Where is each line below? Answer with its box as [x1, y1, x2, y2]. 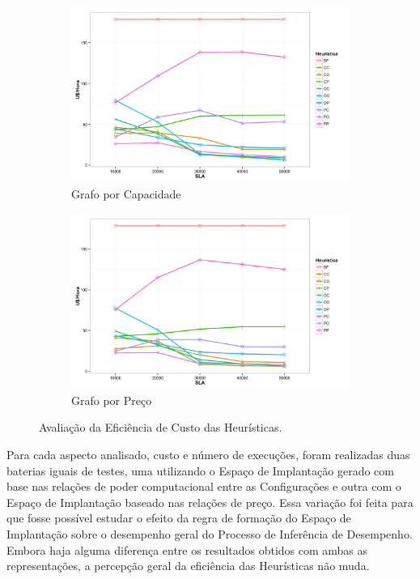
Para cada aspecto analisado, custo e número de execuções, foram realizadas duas [6, 446, 410, 462]
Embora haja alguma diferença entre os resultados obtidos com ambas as [6, 541, 368, 558]
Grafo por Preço [71, 391, 152, 408]
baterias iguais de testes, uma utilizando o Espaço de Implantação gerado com [6, 462, 394, 479]
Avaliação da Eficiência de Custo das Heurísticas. [39, 419, 282, 436]
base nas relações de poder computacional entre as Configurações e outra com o [6, 478, 401, 495]
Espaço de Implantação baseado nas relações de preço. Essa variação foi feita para [6, 493, 414, 510]
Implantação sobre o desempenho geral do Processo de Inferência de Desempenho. [6, 525, 413, 542]
